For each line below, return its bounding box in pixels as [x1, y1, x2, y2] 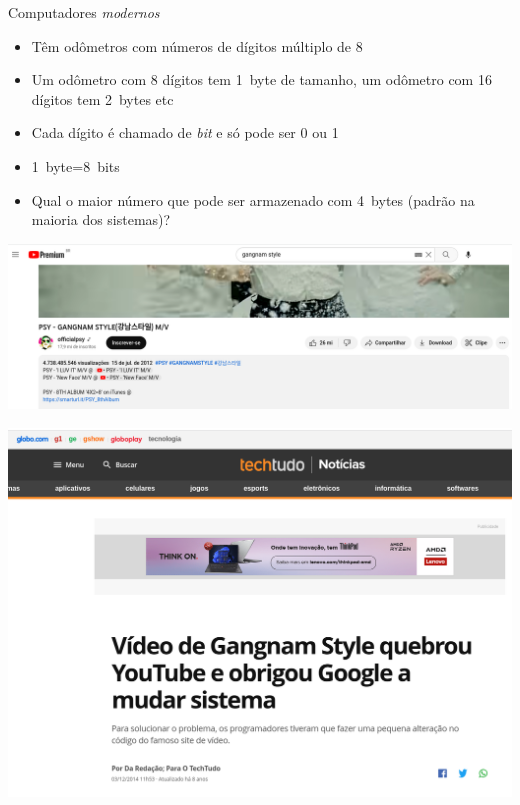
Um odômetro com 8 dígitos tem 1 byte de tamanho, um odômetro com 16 [31, 69, 492, 90]
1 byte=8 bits [31, 155, 120, 176]
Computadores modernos [8, 2, 160, 22]
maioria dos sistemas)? [31, 209, 171, 230]
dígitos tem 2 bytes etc [31, 88, 174, 109]
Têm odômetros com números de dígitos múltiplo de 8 [31, 35, 363, 56]
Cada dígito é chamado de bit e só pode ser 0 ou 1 [31, 122, 339, 143]
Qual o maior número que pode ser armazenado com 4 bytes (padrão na [31, 189, 475, 210]
